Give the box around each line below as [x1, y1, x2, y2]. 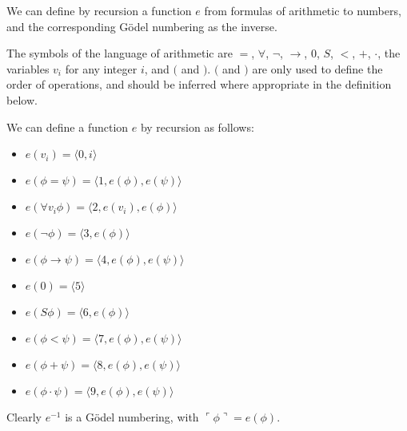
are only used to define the [252, 60, 383, 77]
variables [6, 60, 50, 77]
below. [6, 91, 38, 108]
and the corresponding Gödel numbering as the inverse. [6, 18, 277, 34]
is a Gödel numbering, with [65, 409, 199, 425]
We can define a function [6, 118, 129, 135]
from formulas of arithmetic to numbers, [204, 2, 401, 18]
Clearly [6, 409, 42, 425]
